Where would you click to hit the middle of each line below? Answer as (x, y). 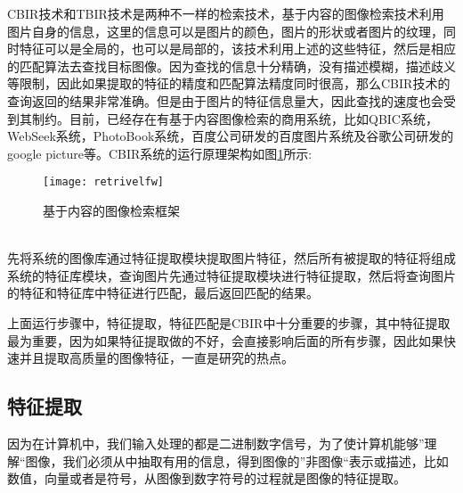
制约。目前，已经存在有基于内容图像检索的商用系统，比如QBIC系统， (235, 118)
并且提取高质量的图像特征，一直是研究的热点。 (156, 358)
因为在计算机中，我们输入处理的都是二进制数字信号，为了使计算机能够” (216, 443)
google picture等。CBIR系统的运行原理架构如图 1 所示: (160, 153)
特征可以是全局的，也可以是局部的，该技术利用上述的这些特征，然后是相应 (237, 49)
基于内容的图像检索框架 (111, 210)
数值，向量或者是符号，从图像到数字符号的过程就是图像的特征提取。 (207, 478)
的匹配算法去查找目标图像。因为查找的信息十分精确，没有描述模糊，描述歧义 (231, 66)
